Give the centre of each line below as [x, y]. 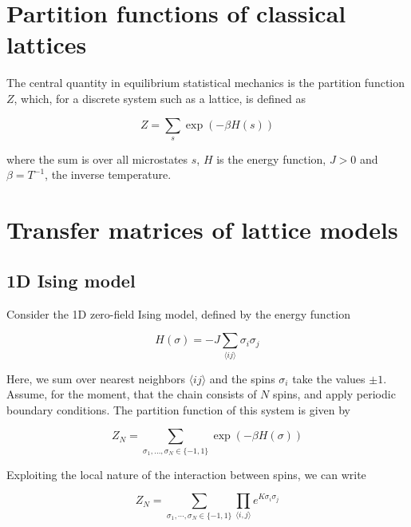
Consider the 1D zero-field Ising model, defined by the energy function [178, 313]
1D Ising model [71, 280]
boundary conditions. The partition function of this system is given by [179, 409]
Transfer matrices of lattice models [202, 230]
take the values [329, 378]
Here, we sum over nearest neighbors [96, 378]
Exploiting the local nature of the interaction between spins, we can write [186, 474]
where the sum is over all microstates [97, 158]
